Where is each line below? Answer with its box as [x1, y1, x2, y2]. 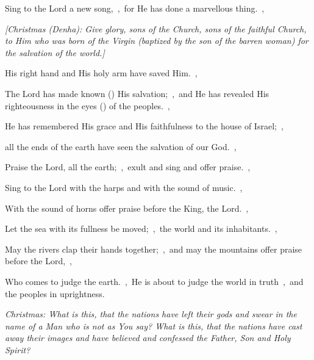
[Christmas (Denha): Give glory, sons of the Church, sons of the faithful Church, [5, 22, 307, 35]
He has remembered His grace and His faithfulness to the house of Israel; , [5, 120, 284, 132]
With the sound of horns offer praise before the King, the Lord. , [5, 201, 249, 214]
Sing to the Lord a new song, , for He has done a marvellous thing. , [5, 2, 265, 14]
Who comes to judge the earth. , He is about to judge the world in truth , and [5, 275, 304, 287]
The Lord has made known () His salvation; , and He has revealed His [5, 87, 269, 99]
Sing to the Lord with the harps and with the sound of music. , [5, 181, 243, 193]
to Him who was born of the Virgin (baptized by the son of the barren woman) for [5, 34, 309, 47]
